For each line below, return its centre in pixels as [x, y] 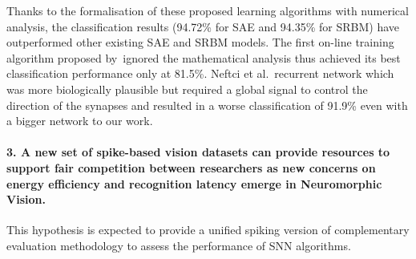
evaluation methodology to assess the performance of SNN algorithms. [179, 245]
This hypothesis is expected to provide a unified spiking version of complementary [208, 230]
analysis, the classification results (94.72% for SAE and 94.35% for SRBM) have [203, 26]
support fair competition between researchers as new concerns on [191, 167]
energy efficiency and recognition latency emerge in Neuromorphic [194, 183]
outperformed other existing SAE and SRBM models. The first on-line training [200, 42]
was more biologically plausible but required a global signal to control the [187, 89]
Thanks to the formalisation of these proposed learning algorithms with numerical [208, 10]
